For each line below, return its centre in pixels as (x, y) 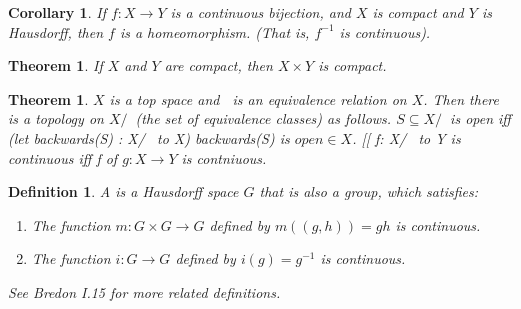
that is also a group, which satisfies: (368, 191)
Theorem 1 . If (55, 65)
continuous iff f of (63, 157)
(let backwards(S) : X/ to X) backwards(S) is (149, 137)
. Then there (461, 98)
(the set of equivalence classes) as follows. (263, 118)
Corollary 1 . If (57, 12)
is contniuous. (224, 157)
